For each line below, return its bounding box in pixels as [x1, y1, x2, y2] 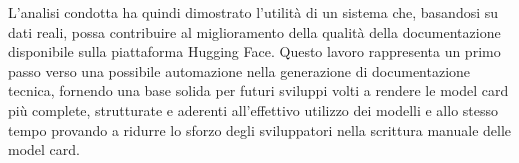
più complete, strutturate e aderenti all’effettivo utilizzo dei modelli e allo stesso [8, 99, 498, 120]
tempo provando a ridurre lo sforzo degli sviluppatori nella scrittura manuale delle [8, 119, 512, 140]
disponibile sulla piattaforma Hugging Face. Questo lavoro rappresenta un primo [8, 41, 501, 62]
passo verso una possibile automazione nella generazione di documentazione [8, 60, 471, 81]
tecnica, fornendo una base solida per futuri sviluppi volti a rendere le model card [8, 80, 509, 101]
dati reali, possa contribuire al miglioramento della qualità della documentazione [8, 21, 501, 42]
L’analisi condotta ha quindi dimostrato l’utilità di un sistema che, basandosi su [8, 2, 499, 22]
